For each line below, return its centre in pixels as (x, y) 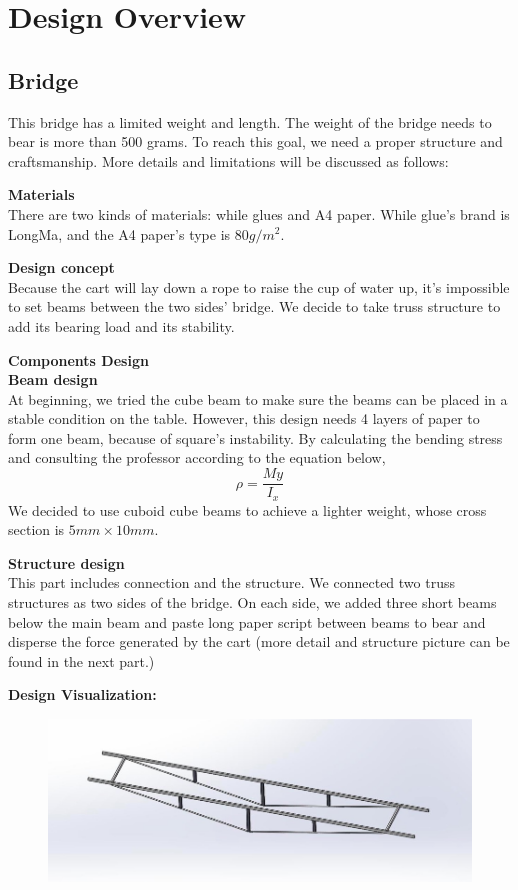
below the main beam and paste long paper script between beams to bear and (247, 621)
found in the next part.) (81, 660)
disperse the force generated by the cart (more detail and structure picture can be (259, 641)
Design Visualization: (82, 694)
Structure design (66, 562)
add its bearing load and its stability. (121, 325)
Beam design (53, 379)
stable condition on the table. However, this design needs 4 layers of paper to (244, 418)
